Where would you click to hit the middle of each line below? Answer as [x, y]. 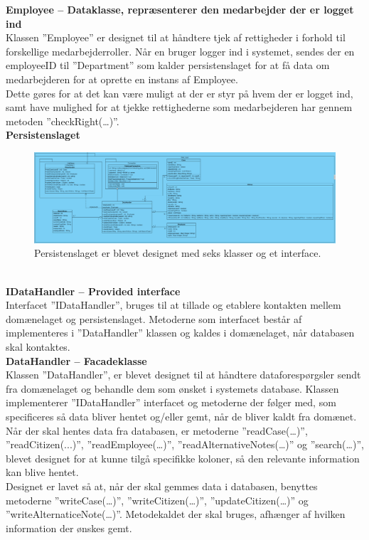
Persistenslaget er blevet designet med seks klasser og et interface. [178, 253]
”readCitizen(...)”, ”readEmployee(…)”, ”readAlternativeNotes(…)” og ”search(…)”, [185, 444]
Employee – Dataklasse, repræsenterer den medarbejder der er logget [180, 9]
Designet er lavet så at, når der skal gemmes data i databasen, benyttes [162, 486]
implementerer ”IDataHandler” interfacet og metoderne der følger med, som [171, 402]
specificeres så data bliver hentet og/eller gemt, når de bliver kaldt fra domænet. [181, 416]
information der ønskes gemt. [69, 528]
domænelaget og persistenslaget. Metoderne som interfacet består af [154, 318]
